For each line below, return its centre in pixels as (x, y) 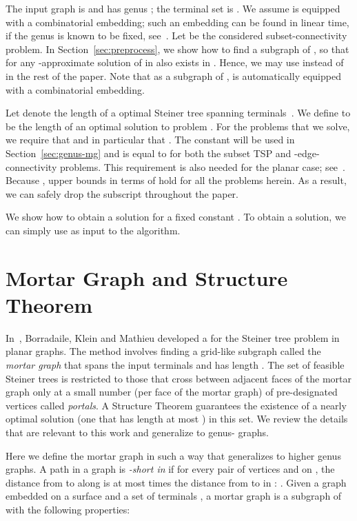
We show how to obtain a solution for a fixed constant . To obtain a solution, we (176, 217)
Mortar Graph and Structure (147, 277)
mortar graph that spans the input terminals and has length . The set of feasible (175, 365)
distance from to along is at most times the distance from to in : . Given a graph (176, 482)
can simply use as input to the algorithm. (93, 230)
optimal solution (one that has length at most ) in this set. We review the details (177, 419)
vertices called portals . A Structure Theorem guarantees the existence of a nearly (176, 405)
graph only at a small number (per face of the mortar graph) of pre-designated (172, 392)
